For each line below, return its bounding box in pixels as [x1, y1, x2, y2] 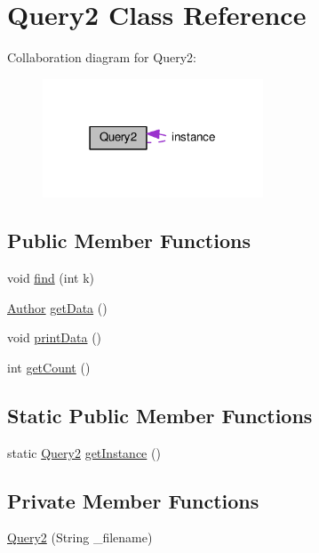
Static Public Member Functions [7, 401, 313, 429]
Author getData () [7, 298, 108, 317]
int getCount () [7, 357, 91, 376]
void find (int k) [7, 268, 95, 287]
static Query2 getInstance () [7, 443, 161, 461]
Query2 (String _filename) [7, 528, 153, 547]
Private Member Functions [7, 486, 259, 514]
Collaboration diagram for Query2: [7, 48, 196, 67]
